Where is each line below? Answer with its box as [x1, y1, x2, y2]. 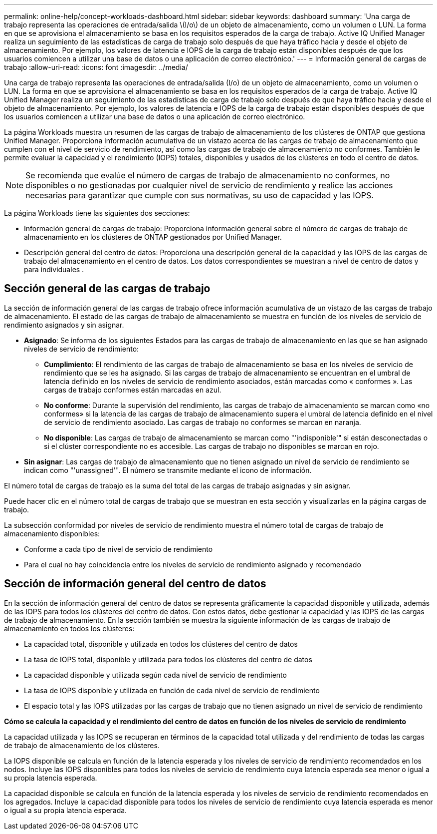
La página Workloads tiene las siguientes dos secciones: [4, 209, 190, 217]
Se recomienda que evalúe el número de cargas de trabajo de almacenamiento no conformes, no [25, 170, 390, 180]
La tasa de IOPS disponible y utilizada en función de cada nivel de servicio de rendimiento [24, 686, 320, 695]
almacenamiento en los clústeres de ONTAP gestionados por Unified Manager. [24, 233, 282, 241]
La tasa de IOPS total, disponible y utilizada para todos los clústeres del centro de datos [24, 655, 312, 664]
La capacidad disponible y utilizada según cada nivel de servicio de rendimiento [24, 670, 287, 679]
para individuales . [24, 265, 84, 274]
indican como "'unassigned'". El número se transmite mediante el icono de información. [24, 465, 312, 474]
